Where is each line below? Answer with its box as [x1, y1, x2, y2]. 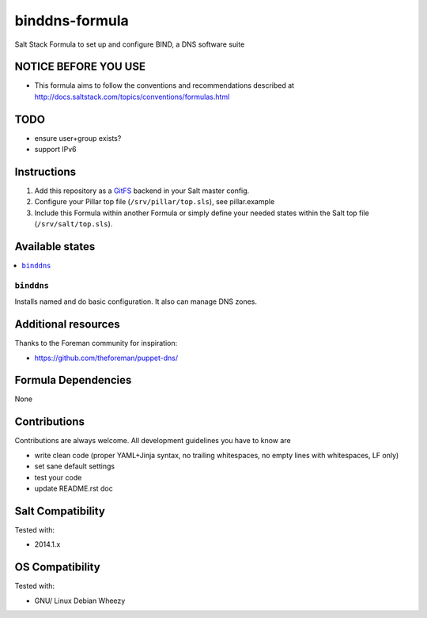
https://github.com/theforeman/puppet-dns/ [34, 353, 178, 362]
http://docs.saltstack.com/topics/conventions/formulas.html [34, 92, 230, 101]
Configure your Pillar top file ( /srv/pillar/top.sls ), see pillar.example [34, 197, 275, 207]
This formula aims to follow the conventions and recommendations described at [34, 81, 295, 90]
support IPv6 [34, 145, 77, 154]
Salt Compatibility [14, 504, 106, 518]
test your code [34, 472, 82, 482]
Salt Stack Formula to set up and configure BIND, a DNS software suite [14, 40, 245, 49]
